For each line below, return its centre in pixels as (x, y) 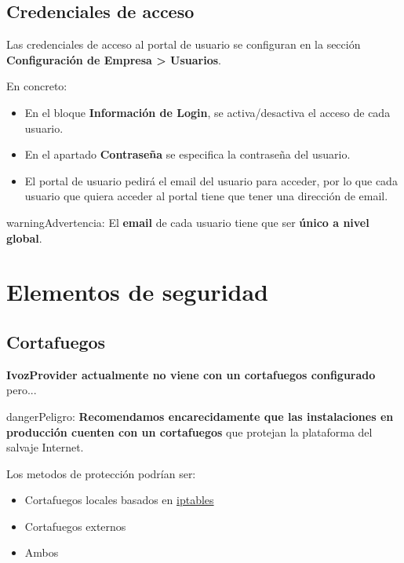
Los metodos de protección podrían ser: (101, 473)
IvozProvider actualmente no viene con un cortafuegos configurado (191, 374)
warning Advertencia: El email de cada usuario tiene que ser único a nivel (188, 222)
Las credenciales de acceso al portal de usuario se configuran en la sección (184, 44)
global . (24, 238)
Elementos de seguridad (137, 292)
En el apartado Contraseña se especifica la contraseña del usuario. (187, 154)
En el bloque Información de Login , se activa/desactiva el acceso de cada (207, 112)
